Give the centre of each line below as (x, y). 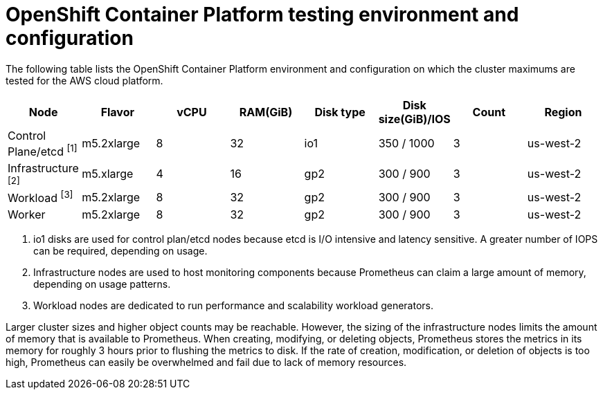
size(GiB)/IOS (414, 119)
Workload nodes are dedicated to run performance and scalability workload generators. (233, 306)
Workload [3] (40, 197)
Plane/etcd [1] (43, 150)
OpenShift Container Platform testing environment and (262, 15)
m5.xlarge (108, 174)
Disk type (340, 112)
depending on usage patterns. (102, 284)
